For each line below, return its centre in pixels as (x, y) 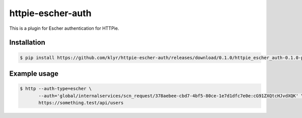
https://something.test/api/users (81, 103)
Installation (27, 43)
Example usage (34, 73)
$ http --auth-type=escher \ (56, 89)
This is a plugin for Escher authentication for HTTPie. (64, 28)
